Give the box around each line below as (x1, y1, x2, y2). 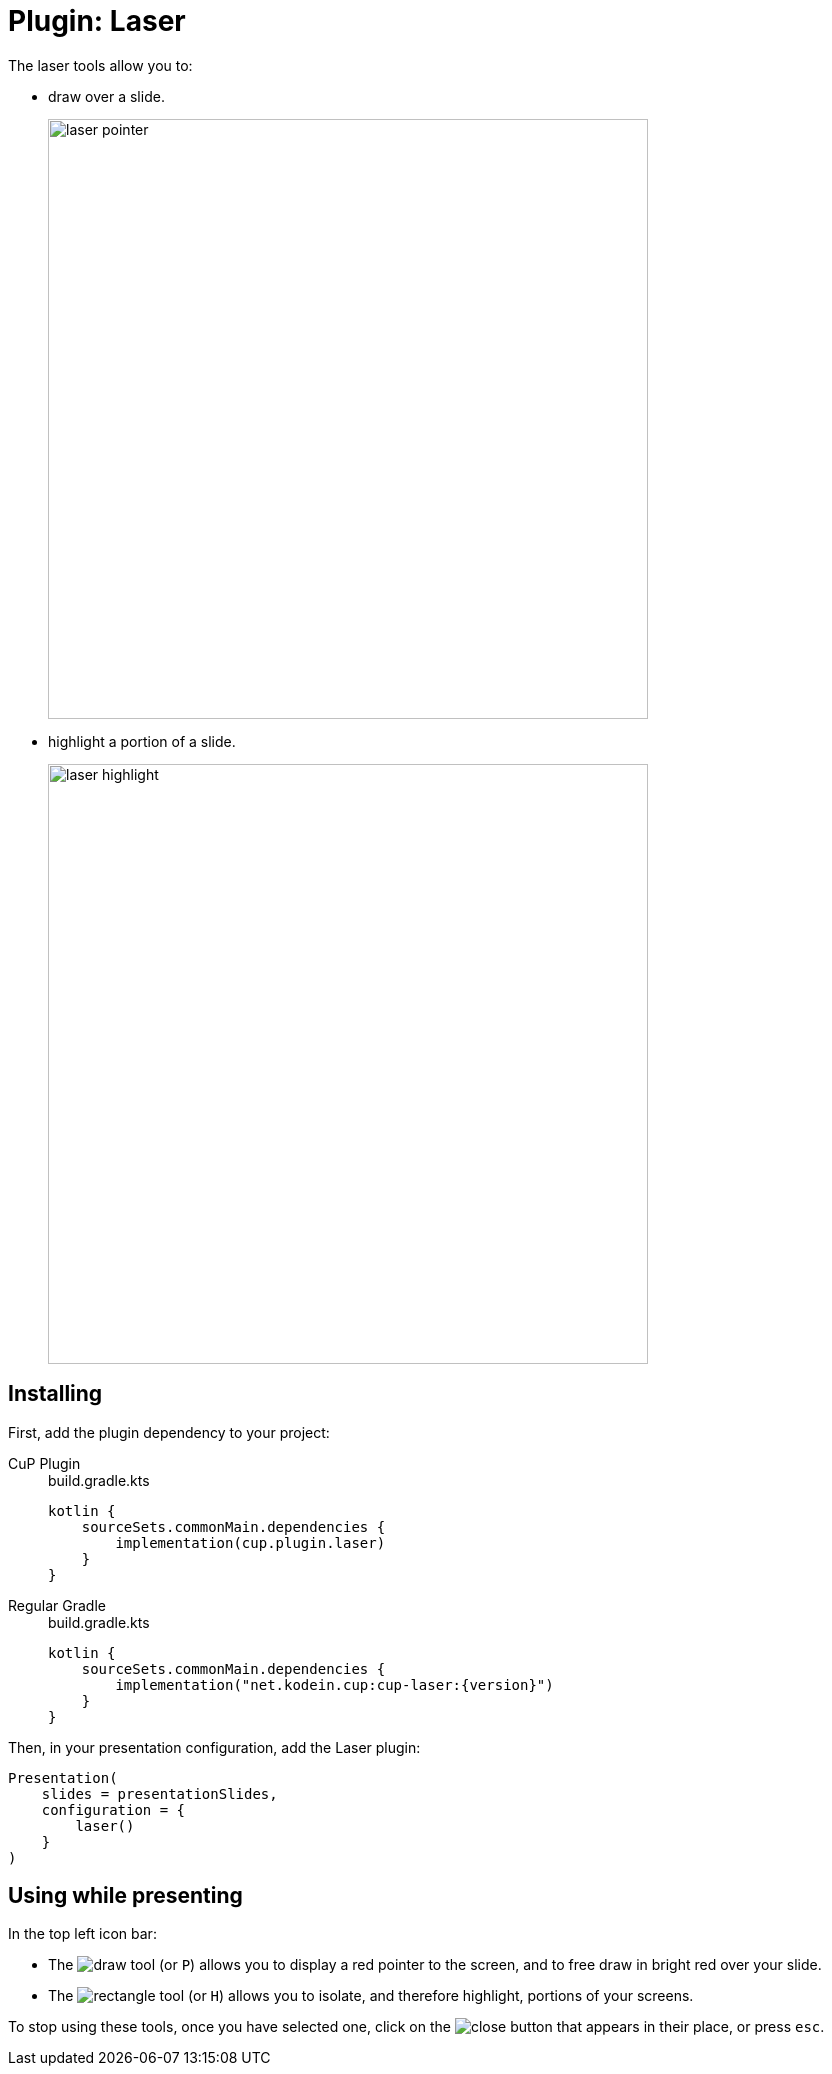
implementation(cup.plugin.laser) (115, 1534, 386, 1551)
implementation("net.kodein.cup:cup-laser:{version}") (115, 1676, 554, 1693)
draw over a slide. (48, 87, 165, 105)
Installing (8, 1381, 103, 1407)
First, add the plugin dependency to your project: (8, 1423, 330, 1441)
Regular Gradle (8, 1596, 106, 1614)
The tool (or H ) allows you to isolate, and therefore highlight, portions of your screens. (48, 1987, 694, 2005)
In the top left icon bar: (8, 1925, 157, 1943)
